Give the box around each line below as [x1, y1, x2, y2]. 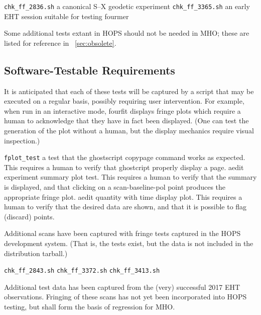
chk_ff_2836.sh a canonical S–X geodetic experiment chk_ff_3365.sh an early [4, 1, 250, 11]
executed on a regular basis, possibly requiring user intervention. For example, [4, 96, 244, 106]
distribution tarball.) [4, 248, 68, 258]
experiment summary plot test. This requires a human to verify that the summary [4, 172, 257, 182]
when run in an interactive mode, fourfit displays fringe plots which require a [4, 105, 241, 116]
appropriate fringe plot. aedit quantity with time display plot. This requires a [4, 191, 242, 202]
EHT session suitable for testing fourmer [4, 11, 129, 21]
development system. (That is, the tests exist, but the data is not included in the [4, 238, 253, 249]
